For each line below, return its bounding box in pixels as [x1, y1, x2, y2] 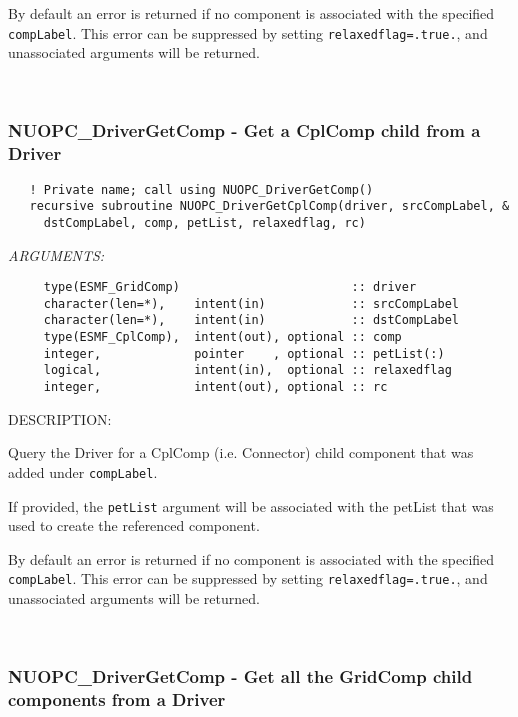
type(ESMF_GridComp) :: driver [43, 280, 417, 295]
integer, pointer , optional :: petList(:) [43, 346, 445, 361]
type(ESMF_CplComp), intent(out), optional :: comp [43, 330, 402, 345]
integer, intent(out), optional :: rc [43, 380, 388, 395]
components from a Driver [8, 687, 226, 712]
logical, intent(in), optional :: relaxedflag [43, 363, 452, 378]
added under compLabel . [8, 461, 158, 482]
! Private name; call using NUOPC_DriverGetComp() [29, 182, 374, 197]
